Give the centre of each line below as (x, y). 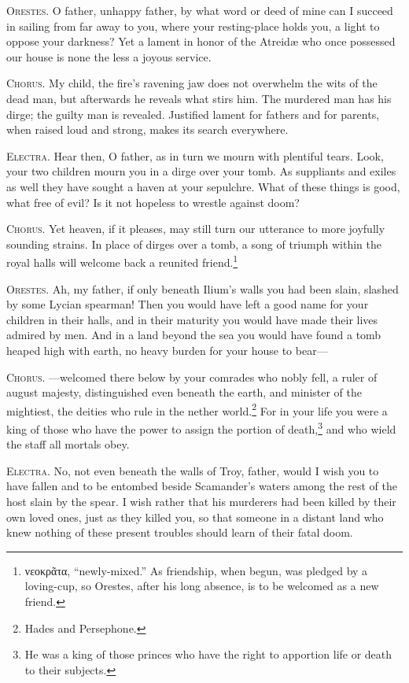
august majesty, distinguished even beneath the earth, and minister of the (184, 392)
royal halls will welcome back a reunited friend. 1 (122, 261)
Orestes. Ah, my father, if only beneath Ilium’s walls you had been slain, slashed (203, 288)
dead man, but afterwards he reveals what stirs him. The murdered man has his (199, 98)
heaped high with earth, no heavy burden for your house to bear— (167, 350)
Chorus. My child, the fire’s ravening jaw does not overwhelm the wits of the (192, 83)
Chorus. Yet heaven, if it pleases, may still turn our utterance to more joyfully (196, 229)
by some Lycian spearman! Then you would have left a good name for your (188, 304)
